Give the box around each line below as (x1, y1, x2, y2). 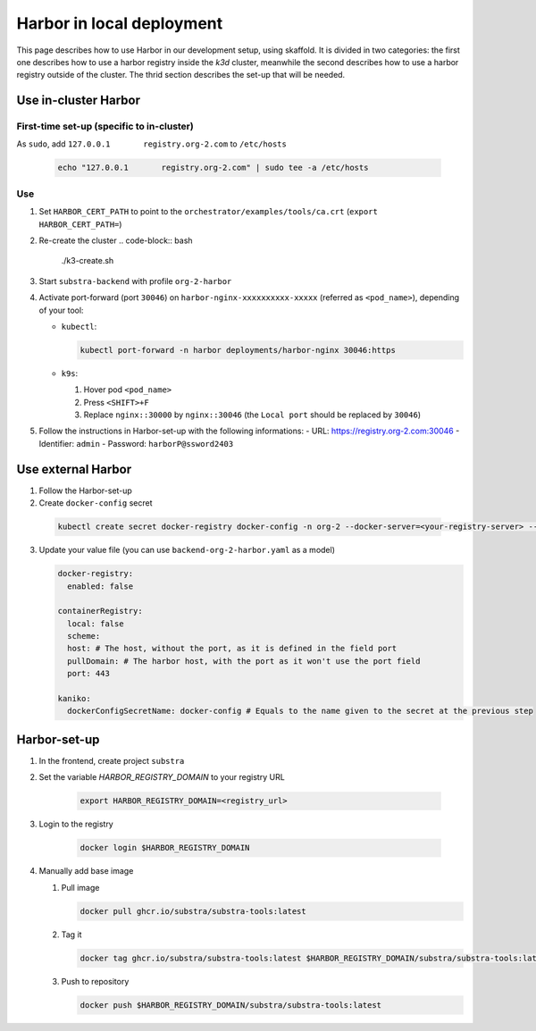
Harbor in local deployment (16, 13, 223, 33)
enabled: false (67, 581, 134, 591)
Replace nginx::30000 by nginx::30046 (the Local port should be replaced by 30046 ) (83, 409, 422, 420)
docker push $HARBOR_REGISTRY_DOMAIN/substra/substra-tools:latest (80, 1000, 382, 1010)
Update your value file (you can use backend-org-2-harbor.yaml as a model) (38, 545, 335, 556)
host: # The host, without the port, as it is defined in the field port (67, 643, 398, 654)
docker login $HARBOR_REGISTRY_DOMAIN (80, 842, 250, 853)
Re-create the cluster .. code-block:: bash (38, 235, 193, 246)
